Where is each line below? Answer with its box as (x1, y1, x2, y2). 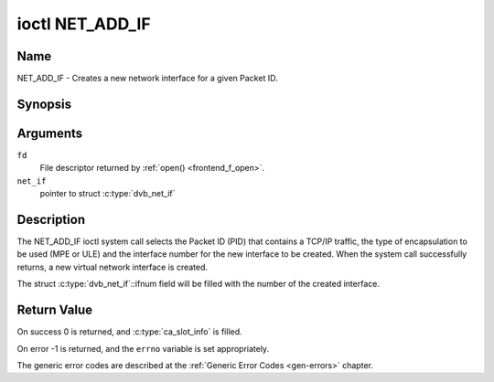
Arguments (16, 125, 83, 141)
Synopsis (16, 96, 72, 111)
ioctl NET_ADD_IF (16, 14, 151, 34)
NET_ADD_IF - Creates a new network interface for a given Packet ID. (16, 73, 278, 84)
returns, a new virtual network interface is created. (16, 261, 209, 272)
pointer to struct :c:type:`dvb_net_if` (39, 188, 176, 199)
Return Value (16, 302, 93, 318)
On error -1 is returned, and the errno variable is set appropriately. (16, 343, 270, 354)
